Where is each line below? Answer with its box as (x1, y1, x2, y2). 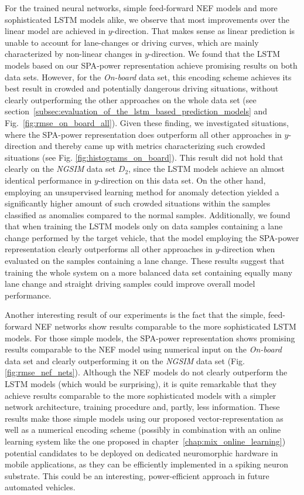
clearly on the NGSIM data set (5, 162, 116, 175)
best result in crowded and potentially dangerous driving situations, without (5, 82, 279, 94)
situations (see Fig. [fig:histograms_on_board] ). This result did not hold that (5, 151, 283, 163)
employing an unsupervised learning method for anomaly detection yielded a (5, 185, 279, 198)
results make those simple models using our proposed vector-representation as (5, 412, 283, 424)
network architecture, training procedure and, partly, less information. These (5, 401, 280, 413)
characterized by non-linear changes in (5, 48, 142, 60)
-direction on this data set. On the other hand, (98, 174, 266, 186)
